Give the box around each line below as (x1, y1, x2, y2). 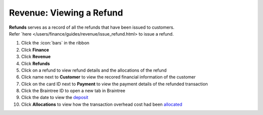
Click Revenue (21, 54, 51, 59)
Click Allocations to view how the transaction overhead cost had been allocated (21, 101, 183, 107)
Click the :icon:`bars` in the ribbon (21, 40, 90, 46)
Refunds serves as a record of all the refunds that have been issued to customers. (9, 24, 175, 30)
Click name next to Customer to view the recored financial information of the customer (21, 74, 196, 80)
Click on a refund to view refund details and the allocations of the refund (21, 67, 167, 73)
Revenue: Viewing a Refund (9, 7, 123, 18)
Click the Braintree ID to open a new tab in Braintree (21, 88, 126, 94)
